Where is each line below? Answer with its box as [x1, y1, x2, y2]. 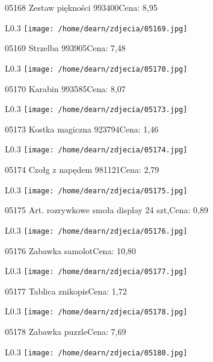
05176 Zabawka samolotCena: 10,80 [5, 244, 136, 257]
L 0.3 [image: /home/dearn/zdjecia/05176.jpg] [5, 223, 188, 236]
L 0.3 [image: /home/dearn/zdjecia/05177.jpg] [5, 264, 188, 277]
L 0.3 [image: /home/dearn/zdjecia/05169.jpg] [5, 21, 188, 34]
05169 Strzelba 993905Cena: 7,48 [5, 42, 126, 54]
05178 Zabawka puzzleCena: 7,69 [5, 325, 126, 337]
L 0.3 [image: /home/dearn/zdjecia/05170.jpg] [5, 61, 188, 74]
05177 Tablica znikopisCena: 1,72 [5, 284, 127, 297]
